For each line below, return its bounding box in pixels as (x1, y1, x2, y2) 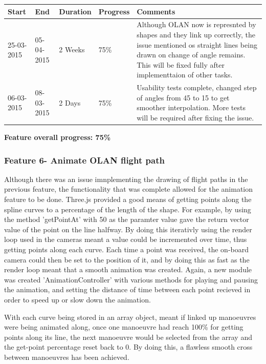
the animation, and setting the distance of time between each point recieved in (4, 284, 251, 295)
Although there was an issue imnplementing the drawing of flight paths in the (4, 173, 248, 184)
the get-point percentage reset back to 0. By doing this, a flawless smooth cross (4, 341, 253, 352)
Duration (59, 6, 92, 16)
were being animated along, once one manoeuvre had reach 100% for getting (4, 321, 243, 332)
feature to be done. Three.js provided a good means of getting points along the (4, 194, 252, 205)
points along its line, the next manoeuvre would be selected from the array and (4, 331, 252, 342)
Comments (137, 6, 175, 16)
